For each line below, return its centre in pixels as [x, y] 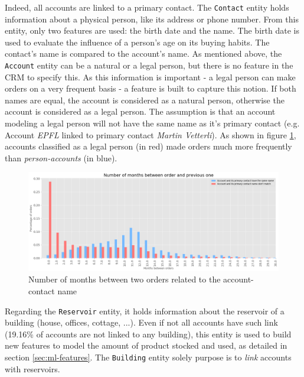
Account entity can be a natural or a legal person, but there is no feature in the [149, 65]
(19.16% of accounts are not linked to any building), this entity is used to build [148, 334]
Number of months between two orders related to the [125, 279]
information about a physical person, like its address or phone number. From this [152, 19]
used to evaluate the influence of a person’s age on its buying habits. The [137, 42]
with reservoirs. [32, 368]
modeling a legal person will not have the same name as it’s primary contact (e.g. [152, 123]
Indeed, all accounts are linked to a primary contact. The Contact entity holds [147, 7]
